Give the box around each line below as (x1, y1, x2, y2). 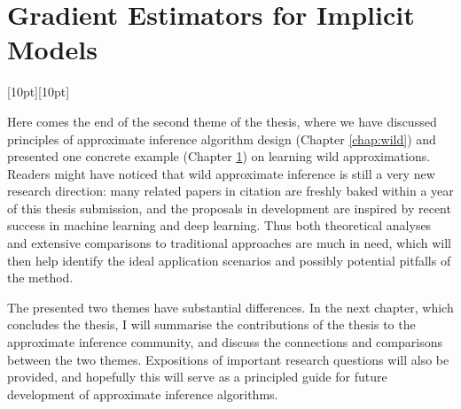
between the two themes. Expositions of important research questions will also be (7, 350, 449, 368)
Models (7, 31, 98, 67)
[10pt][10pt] (7, 82, 70, 101)
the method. (7, 268, 74, 287)
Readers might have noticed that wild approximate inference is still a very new (7, 164, 435, 182)
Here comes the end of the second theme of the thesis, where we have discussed (7, 112, 437, 130)
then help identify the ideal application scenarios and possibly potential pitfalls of (7, 251, 451, 269)
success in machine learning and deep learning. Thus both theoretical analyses (7, 216, 432, 235)
